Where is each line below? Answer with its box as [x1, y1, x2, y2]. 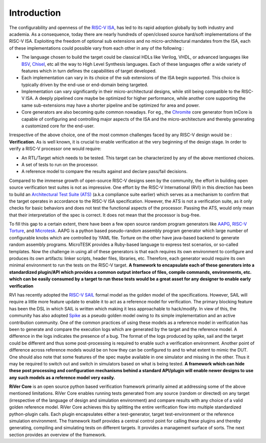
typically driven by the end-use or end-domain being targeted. [21, 82, 149, 88]
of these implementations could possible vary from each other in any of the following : [9, 45, 184, 51]
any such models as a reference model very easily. [9, 374, 115, 381]
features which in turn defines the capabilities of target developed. [21, 68, 157, 74]
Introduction [9, 7, 61, 18]
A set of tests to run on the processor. [21, 161, 99, 167]
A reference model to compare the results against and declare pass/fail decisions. [21, 169, 188, 175]
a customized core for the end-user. [21, 123, 95, 129]
